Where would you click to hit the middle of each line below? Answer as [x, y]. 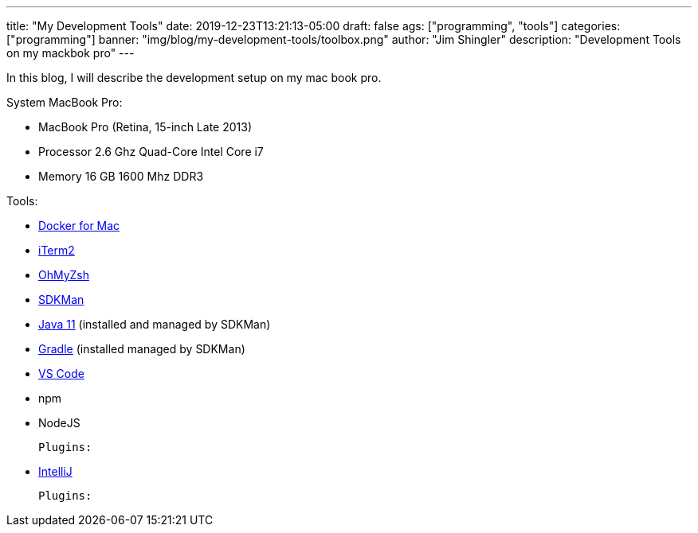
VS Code [61, 373]
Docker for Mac [79, 226]
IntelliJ [55, 471]
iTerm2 [57, 250]
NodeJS [59, 423]
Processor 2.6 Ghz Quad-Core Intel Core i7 [151, 152]
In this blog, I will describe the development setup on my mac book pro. [194, 78]
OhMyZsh [64, 275]
